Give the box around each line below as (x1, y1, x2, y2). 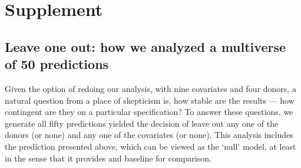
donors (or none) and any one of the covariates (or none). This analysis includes (5, 129, 293, 141)
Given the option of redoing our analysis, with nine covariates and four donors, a (5, 82, 296, 94)
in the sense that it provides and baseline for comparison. (5, 151, 211, 164)
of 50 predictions (5, 55, 109, 73)
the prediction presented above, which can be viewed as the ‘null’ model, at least (5, 140, 296, 152)
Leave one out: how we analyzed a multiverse (5, 37, 286, 55)
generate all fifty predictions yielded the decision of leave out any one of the (5, 117, 279, 129)
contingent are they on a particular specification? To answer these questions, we (5, 106, 293, 118)
